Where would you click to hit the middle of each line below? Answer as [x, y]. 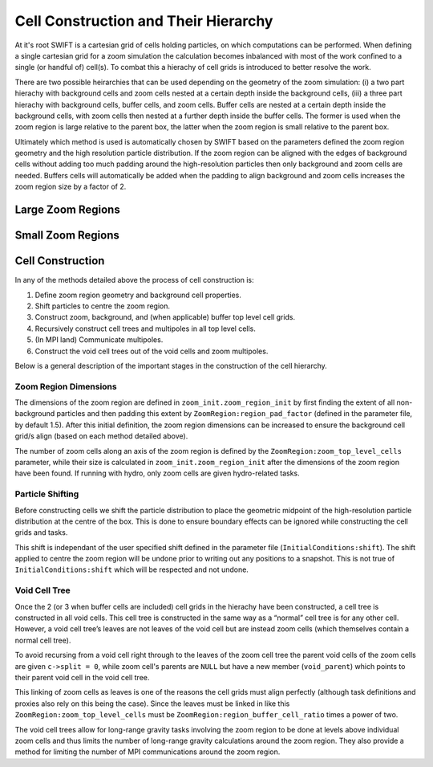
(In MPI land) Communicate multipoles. [99, 340]
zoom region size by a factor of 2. [71, 187]
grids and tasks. [41, 532]
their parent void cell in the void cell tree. [82, 677]
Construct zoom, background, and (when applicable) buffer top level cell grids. [165, 317]
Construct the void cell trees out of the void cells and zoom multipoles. [152, 351]
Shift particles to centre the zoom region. [103, 306]
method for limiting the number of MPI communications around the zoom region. [148, 752]
